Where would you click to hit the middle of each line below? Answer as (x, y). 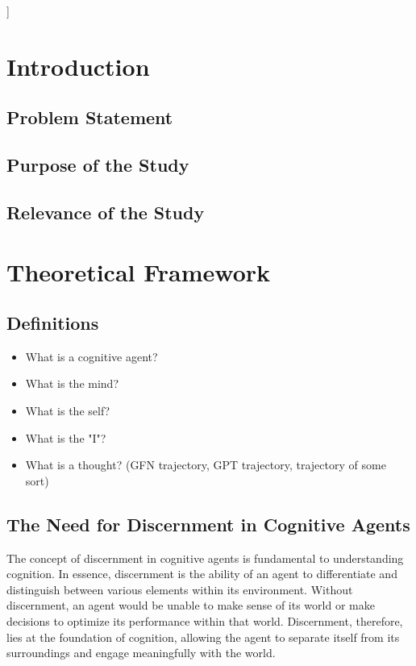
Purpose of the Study (98, 165)
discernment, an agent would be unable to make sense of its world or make (191, 605)
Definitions (53, 323)
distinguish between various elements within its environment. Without (180, 589)
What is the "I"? (66, 437)
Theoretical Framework (139, 271)
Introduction (78, 66)
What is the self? (68, 411)
